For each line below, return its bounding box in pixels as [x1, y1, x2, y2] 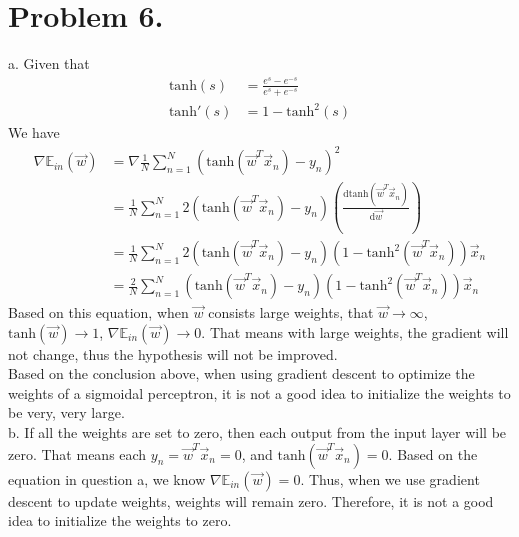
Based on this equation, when [8, 302, 189, 323]
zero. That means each [8, 443, 147, 464]
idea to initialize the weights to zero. [8, 510, 232, 531]
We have [8, 122, 60, 143]
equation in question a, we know [8, 468, 206, 489]
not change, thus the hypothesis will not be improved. [8, 343, 338, 364]
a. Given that [8, 53, 90, 74]
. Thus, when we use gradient [300, 468, 480, 489]
